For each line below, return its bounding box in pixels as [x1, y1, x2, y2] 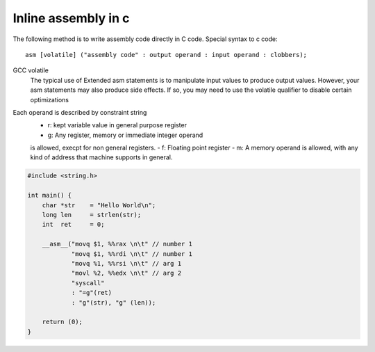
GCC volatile [12, 66, 49, 74]
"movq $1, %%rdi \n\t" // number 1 [71, 250, 192, 257]
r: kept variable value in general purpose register [47, 121, 187, 129]
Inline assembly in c [12, 10, 130, 26]
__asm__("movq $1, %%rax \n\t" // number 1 [42, 240, 192, 248]
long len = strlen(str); [42, 211, 142, 218]
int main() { [27, 191, 72, 200]
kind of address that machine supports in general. [30, 153, 173, 161]
